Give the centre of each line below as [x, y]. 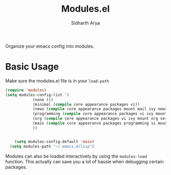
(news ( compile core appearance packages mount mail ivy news [100, 109]
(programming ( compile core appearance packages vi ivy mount [100, 114]
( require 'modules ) [26, 90]
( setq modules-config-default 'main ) [54, 141]
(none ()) [43, 100]
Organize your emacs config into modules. [50, 46]
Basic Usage [32, 67]
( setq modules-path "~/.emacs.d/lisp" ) [52, 146]
